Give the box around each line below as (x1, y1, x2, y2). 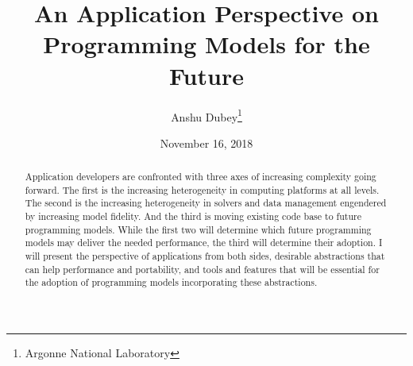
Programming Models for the (43, 28, 370, 60)
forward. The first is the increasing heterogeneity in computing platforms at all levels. (25, 183, 380, 196)
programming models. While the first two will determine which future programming (25, 222, 372, 236)
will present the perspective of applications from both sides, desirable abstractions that (25, 249, 385, 263)
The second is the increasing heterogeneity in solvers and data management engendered (25, 196, 387, 210)
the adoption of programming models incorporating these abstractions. (25, 275, 318, 289)
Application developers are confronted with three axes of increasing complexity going (25, 170, 376, 183)
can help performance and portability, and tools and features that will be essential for (25, 262, 380, 275)
